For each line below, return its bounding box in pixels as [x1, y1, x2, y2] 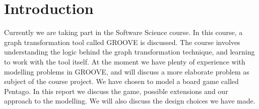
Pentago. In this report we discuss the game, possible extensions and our [4, 85, 228, 96]
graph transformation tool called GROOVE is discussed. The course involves [4, 36, 240, 47]
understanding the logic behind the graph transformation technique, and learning [4, 46, 255, 57]
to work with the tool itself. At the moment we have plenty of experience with [4, 56, 245, 66]
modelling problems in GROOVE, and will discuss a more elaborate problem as [4, 66, 249, 76]
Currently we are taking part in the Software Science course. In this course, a [4, 27, 243, 37]
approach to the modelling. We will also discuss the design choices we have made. [4, 95, 255, 106]
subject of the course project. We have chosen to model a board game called [4, 76, 239, 86]
